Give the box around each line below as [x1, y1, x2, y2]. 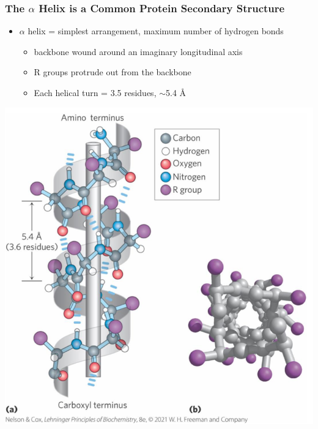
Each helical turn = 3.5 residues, [34, 86, 157, 99]
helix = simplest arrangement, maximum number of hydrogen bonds [28, 24, 284, 37]
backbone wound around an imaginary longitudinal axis [34, 45, 243, 58]
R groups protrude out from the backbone [34, 65, 191, 78]
